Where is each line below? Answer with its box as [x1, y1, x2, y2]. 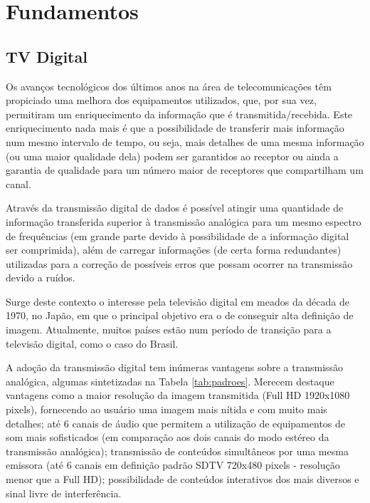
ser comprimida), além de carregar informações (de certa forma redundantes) [6, 242, 342, 257]
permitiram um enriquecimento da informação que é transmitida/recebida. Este [6, 106, 353, 121]
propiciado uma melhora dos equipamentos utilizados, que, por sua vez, [6, 93, 317, 108]
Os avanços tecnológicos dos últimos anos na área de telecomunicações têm [6, 78, 332, 93]
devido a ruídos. [6, 270, 75, 285]
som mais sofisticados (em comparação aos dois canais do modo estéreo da [6, 430, 329, 445]
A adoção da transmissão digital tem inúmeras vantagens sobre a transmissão [6, 360, 344, 375]
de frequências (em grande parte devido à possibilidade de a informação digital [6, 228, 349, 243]
